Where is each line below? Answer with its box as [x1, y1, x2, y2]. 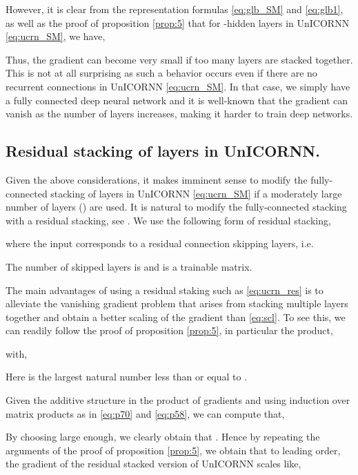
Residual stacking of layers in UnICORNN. [6, 140, 320, 162]
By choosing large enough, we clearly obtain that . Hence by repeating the [6, 429, 320, 444]
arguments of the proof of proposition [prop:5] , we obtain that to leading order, [6, 443, 341, 457]
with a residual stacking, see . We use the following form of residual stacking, [6, 213, 331, 227]
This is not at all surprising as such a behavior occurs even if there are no [6, 66, 317, 80]
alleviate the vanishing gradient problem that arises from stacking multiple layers [6, 296, 348, 311]
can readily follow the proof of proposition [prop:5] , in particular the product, [6, 323, 333, 338]
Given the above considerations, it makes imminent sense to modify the [6, 172, 308, 186]
